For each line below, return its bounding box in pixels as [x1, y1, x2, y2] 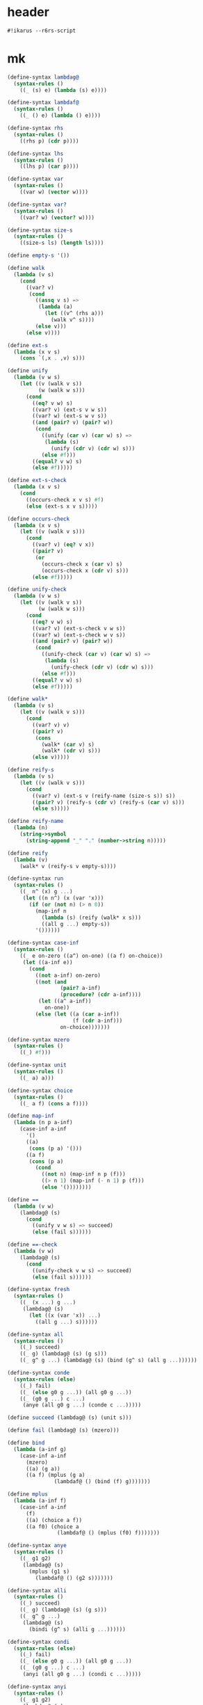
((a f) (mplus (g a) [25, 1472, 86, 1479]
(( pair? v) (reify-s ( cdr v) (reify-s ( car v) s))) [32, 799, 186, 806]
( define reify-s [7, 767, 54, 774]
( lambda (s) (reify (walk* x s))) [41, 914, 141, 921]
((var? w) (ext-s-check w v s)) [32, 631, 127, 639]
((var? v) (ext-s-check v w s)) [32, 625, 127, 632]
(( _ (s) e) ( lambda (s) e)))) [19, 86, 108, 94]
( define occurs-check [7, 515, 70, 522]
